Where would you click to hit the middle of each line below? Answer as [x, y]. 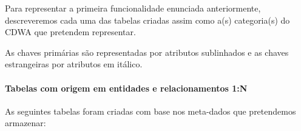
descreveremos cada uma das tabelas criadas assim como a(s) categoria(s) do [147, 20]
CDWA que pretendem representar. [70, 32]
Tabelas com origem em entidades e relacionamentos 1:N [126, 88]
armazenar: [25, 123]
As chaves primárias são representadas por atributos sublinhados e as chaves [147, 52]
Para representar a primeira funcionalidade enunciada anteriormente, [133, 8]
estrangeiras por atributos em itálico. [74, 64]
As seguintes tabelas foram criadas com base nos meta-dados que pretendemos [150, 111]
